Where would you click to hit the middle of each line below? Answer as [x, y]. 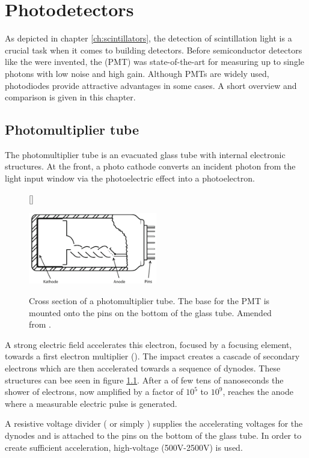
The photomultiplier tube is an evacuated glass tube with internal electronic [145, 154]
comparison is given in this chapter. [70, 97]
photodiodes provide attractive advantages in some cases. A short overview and [151, 85]
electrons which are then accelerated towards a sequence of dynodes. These [143, 368]
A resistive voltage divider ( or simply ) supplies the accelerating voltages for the [154, 423]
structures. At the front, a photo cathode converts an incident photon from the [150, 166]
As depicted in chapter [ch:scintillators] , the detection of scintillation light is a [148, 38]
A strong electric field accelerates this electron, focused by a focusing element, [148, 344]
